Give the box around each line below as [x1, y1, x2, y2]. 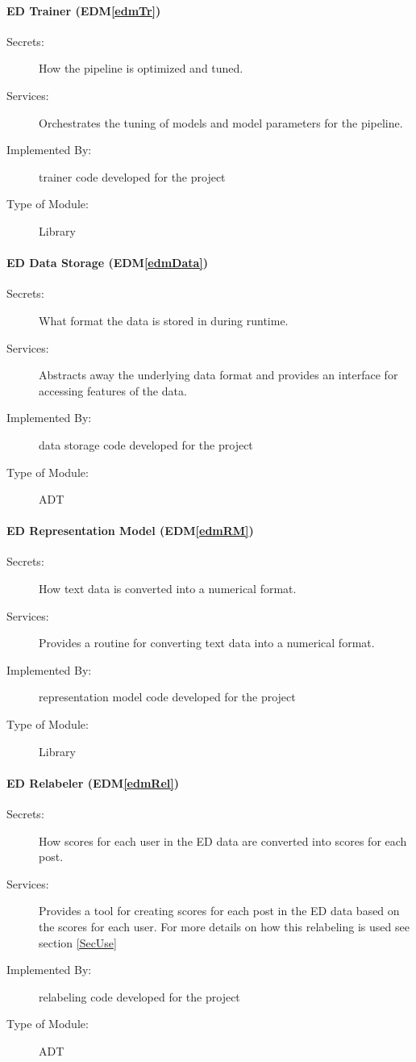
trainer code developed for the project [39, 168, 226, 185]
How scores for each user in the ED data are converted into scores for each [39, 832, 407, 849]
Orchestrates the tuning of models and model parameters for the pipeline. [39, 114, 403, 131]
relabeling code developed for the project [39, 988, 240, 1005]
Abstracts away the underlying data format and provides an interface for [39, 366, 398, 383]
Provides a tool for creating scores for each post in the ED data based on [39, 902, 400, 919]
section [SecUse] [39, 934, 117, 951]
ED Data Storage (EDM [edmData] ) [6, 254, 209, 271]
